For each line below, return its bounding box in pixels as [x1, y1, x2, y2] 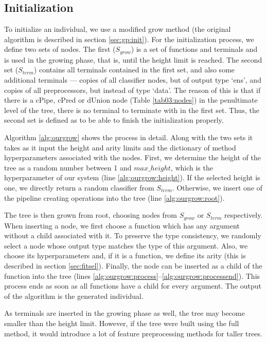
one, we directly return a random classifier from [4, 182, 154, 193]
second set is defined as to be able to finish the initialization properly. [4, 115, 224, 125]
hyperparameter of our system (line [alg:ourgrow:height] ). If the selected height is [4, 172, 260, 183]
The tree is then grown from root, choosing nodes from [4, 210, 177, 220]
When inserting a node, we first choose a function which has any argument [4, 220, 240, 231]
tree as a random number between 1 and [4, 162, 132, 173]
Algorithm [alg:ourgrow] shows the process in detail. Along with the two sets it [4, 132, 253, 142]
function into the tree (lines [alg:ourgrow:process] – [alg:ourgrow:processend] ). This [4, 270, 260, 281]
